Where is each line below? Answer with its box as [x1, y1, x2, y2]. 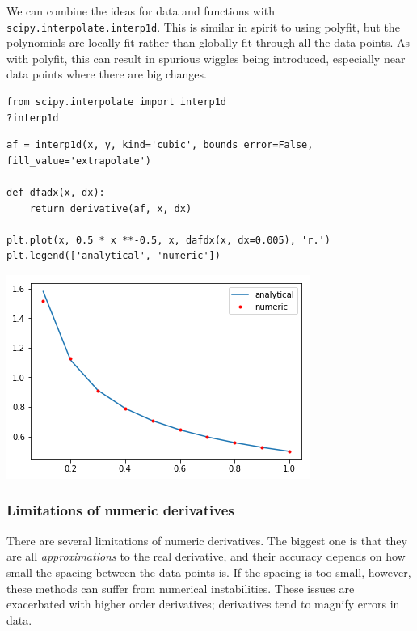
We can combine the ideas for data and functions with [6, 2, 275, 19]
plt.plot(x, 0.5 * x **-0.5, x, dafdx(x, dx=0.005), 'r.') [6, 234, 331, 246]
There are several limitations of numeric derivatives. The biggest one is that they [6, 531, 407, 548]
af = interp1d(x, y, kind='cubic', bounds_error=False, [6, 139, 314, 151]
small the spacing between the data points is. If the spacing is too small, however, [6, 563, 411, 580]
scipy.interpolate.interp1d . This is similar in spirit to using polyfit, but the [6, 18, 400, 35]
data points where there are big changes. [6, 66, 207, 83]
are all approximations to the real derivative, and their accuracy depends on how [6, 548, 406, 565]
